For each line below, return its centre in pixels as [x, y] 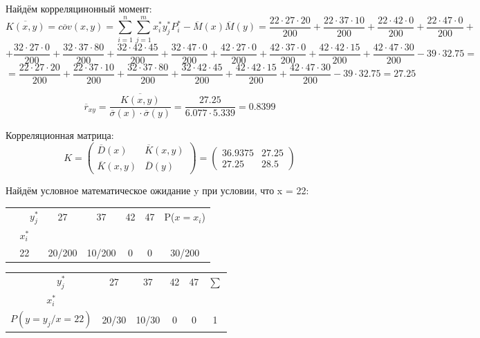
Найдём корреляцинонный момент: [79, 8]
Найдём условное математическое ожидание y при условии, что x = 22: [157, 190]
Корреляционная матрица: [60, 135]
